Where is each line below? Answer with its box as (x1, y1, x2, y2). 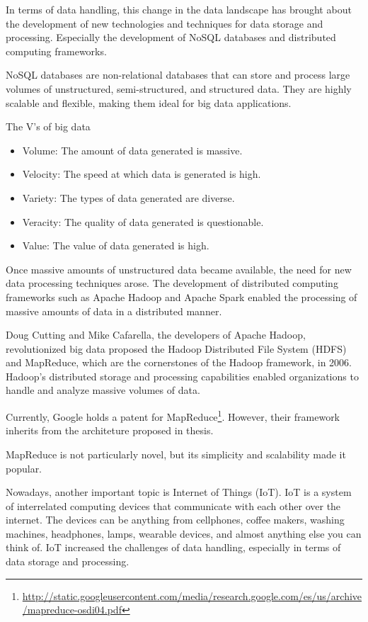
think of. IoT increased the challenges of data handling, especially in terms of (6, 540, 341, 555)
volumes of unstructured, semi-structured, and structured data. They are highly (6, 81, 352, 96)
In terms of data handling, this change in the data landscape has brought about (6, 2, 352, 16)
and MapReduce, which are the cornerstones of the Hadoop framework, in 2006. (6, 355, 352, 370)
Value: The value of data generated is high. (22, 238, 209, 253)
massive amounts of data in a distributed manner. (6, 303, 222, 318)
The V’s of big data (6, 119, 91, 134)
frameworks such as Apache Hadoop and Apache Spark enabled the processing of (6, 289, 357, 304)
